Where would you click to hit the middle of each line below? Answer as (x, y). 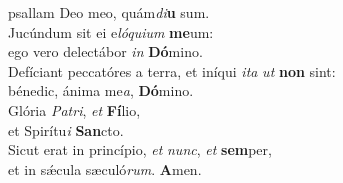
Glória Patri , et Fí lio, (74, 109)
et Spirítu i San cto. (66, 129)
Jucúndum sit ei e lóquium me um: (111, 31)
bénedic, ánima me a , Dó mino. (101, 90)
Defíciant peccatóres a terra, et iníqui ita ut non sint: (172, 70)
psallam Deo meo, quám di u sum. (109, 12)
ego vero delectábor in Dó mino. (105, 51)
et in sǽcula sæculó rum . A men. (105, 168)
